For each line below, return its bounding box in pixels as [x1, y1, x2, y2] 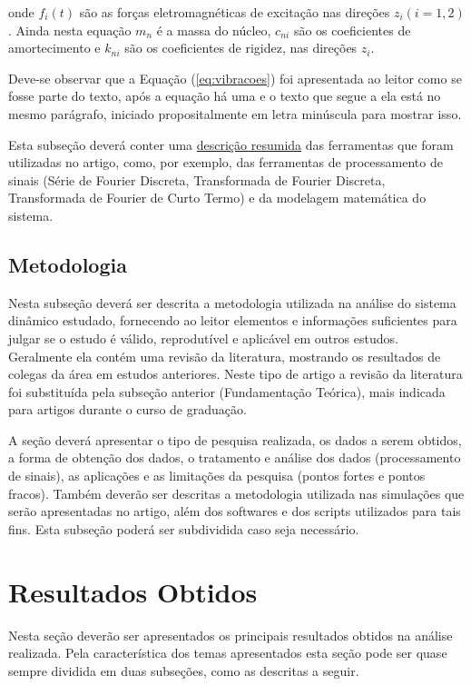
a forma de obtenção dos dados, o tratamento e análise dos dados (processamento [8, 448, 461, 467]
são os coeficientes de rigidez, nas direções [124, 38, 358, 57]
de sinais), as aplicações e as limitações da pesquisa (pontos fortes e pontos [8, 466, 426, 485]
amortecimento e [8, 38, 101, 57]
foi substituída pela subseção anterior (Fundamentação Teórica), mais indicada [8, 382, 446, 401]
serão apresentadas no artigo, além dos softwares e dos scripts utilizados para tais [8, 502, 461, 521]
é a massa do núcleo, [156, 20, 271, 39]
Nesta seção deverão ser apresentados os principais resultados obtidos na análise [8, 625, 453, 644]
